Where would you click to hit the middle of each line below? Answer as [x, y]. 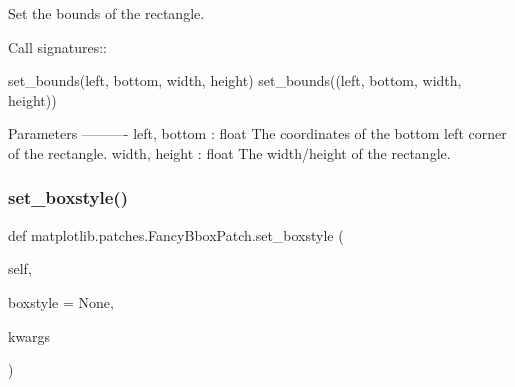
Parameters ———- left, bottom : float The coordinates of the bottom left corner [257, 133]
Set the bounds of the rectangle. [106, 13]
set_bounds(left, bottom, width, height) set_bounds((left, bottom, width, [235, 80]
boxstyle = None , [61, 301]
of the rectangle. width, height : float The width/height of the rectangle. [229, 152]
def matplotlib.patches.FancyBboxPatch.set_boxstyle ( [176, 234]
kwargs [29, 335]
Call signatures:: [57, 46]
